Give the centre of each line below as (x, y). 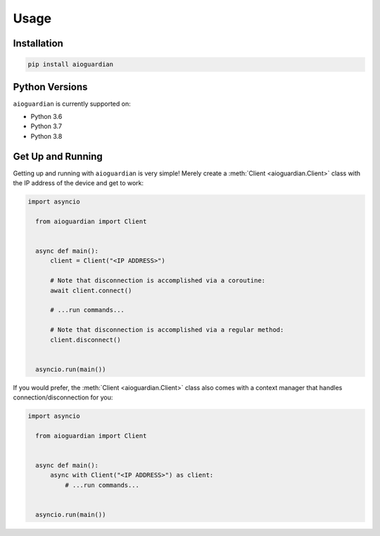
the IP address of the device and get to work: (78, 183)
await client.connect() (91, 290)
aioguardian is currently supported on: (72, 104)
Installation (38, 43)
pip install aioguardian (71, 64)
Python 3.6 (46, 117)
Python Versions (50, 87)
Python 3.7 (46, 126)
